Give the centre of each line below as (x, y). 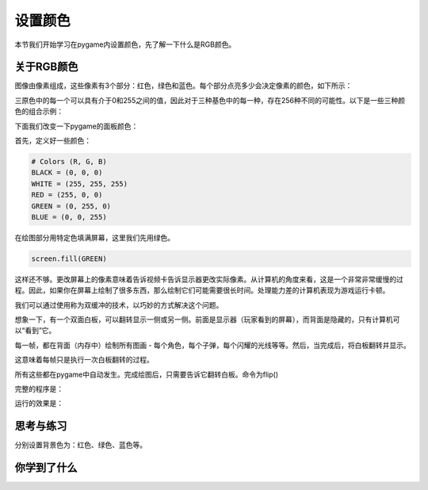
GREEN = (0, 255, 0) (71, 206)
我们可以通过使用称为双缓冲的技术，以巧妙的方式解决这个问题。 (119, 304)
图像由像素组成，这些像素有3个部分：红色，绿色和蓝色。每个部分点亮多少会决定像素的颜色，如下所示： (183, 86)
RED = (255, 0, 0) (67, 195)
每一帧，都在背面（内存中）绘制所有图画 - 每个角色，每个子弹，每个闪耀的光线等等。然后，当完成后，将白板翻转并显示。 (213, 345)
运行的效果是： (39, 404)
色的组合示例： (39, 112)
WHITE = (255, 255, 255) (80, 184)
